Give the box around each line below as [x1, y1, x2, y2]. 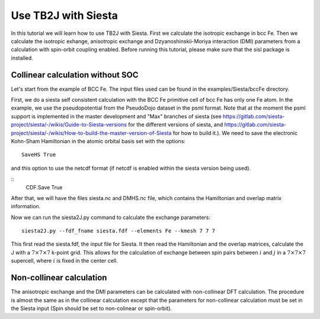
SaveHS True [21, 152, 56, 158]
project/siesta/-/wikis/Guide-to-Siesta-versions [11, 121, 127, 128]
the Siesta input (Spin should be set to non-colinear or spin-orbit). [11, 305, 172, 312]
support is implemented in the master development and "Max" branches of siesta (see [11, 112, 222, 120]
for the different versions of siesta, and [128, 121, 223, 128]
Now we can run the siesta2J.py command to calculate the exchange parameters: [11, 214, 210, 221]
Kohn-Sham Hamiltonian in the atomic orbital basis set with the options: [11, 137, 186, 144]
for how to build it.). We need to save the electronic [172, 129, 298, 136]
